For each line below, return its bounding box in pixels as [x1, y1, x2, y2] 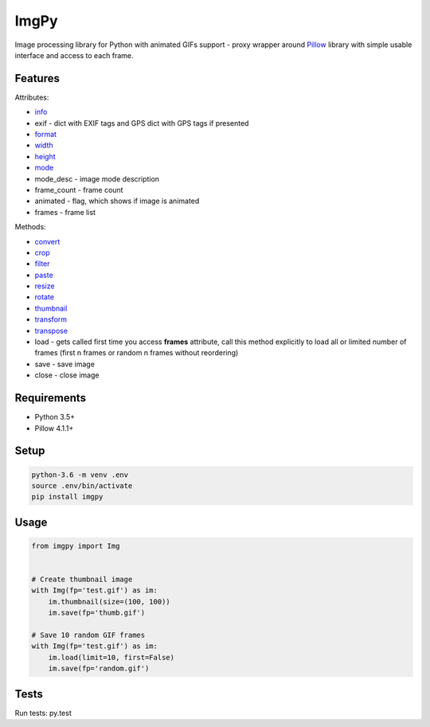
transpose [34, 326, 68, 335]
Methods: [14, 222, 47, 232]
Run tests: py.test [14, 708, 72, 717]
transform [34, 315, 68, 324]
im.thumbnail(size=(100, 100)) [48, 597, 170, 606]
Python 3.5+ [34, 412, 76, 422]
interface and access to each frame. [14, 50, 134, 60]
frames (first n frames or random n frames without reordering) [34, 348, 239, 358]
